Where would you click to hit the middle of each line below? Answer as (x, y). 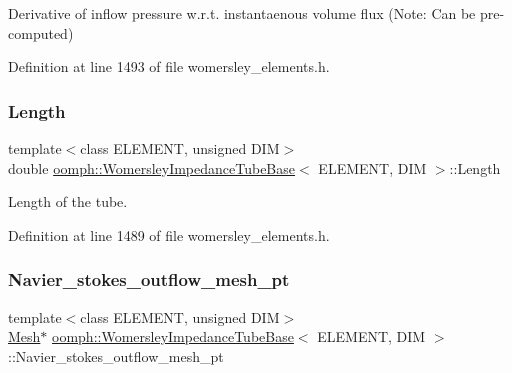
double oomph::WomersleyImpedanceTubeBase (152, 167)
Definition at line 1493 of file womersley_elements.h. (169, 66)
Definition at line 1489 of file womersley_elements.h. (169, 234)
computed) (41, 32)
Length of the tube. (68, 201)
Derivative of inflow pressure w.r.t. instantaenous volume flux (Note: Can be (242, 13)
